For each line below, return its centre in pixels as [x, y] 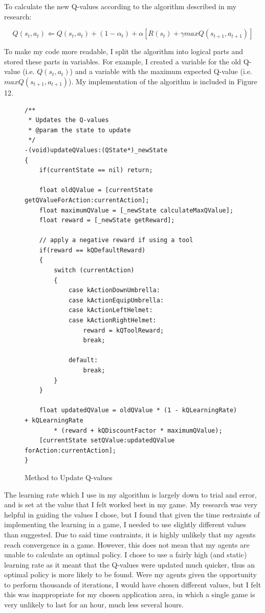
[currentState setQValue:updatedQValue [107, 441]
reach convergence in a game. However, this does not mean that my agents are [127, 544]
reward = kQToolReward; [124, 330]
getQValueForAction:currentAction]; [87, 200]
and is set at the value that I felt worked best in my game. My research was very [131, 504]
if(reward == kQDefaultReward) [92, 250]
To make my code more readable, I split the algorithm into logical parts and [124, 51]
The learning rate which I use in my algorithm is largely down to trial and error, [130, 494]
